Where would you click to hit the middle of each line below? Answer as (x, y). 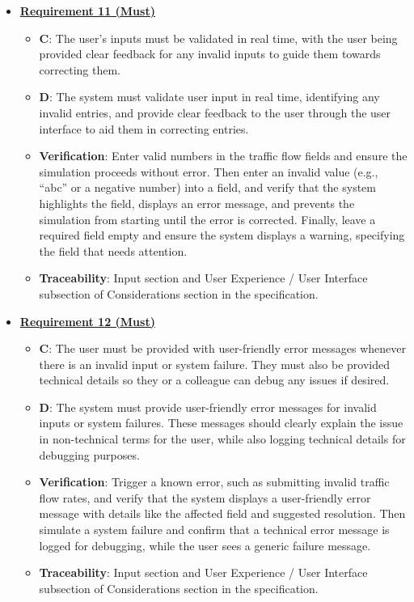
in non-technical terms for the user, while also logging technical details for (222, 439)
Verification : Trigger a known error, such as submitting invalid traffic (214, 482)
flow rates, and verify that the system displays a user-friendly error (205, 497)
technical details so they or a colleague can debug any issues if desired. (214, 380)
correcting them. (80, 69)
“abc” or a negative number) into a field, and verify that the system (207, 187)
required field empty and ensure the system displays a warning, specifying (222, 235)
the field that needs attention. (113, 250)
